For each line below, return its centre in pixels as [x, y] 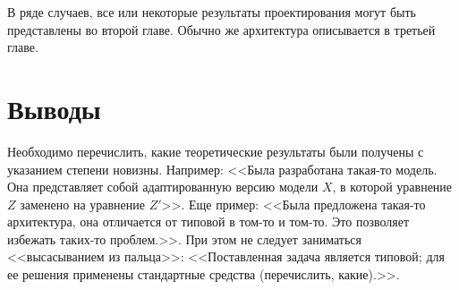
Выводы [54, 108]
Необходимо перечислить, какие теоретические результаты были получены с [216, 151]
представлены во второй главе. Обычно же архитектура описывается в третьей [221, 29]
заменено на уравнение [82, 204]
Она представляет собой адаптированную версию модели [163, 187]
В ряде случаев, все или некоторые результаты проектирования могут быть [212, 12]
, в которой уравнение [392, 187]
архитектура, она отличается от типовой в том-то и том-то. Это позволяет [208, 222]
